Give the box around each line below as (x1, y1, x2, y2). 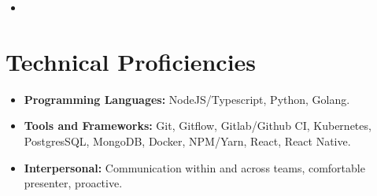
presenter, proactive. (24, 175, 123, 191)
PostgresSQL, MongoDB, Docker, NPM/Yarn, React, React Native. (24, 132, 351, 149)
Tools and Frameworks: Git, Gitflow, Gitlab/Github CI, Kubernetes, (24, 117, 371, 134)
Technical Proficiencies (6, 45, 257, 77)
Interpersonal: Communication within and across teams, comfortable (24, 159, 365, 176)
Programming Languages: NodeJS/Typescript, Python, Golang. (24, 91, 350, 107)
